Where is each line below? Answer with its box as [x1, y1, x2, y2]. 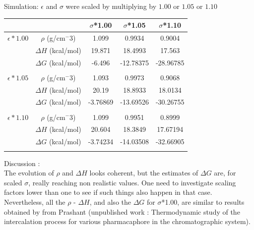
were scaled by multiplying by [65, 1, 157, 11]
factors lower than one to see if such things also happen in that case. [4, 187, 212, 197]
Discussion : [4, 158, 40, 168]
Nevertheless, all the [4, 196, 65, 207]
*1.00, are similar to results [161, 196, 245, 207]
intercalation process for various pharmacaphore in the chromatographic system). [4, 216, 251, 227]
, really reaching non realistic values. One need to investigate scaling [28, 177, 236, 187]
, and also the [89, 196, 131, 207]
